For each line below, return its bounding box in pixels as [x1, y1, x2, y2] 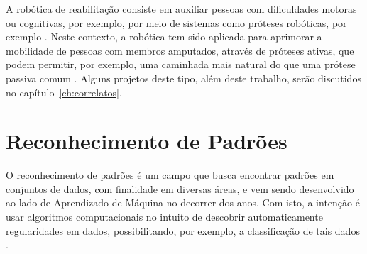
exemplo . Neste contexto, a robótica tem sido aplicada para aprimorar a [6, 29, 322, 44]
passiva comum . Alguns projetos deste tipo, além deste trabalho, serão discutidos [6, 70, 361, 85]
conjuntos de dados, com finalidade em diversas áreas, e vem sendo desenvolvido [6, 181, 354, 196]
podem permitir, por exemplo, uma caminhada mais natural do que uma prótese [6, 57, 356, 72]
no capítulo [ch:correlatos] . [6, 84, 122, 99]
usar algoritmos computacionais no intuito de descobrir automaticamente [6, 209, 323, 224]
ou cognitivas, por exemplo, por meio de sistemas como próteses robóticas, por [6, 15, 347, 30]
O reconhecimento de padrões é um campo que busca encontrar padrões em [6, 167, 334, 182]
